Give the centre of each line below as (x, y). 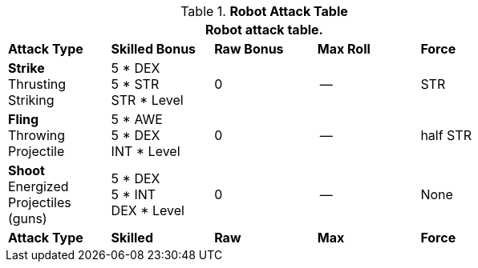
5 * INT (134, 194)
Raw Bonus (249, 49)
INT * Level (146, 151)
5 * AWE (137, 119)
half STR (446, 135)
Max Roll (344, 49)
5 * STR (135, 84)
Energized (38, 186)
